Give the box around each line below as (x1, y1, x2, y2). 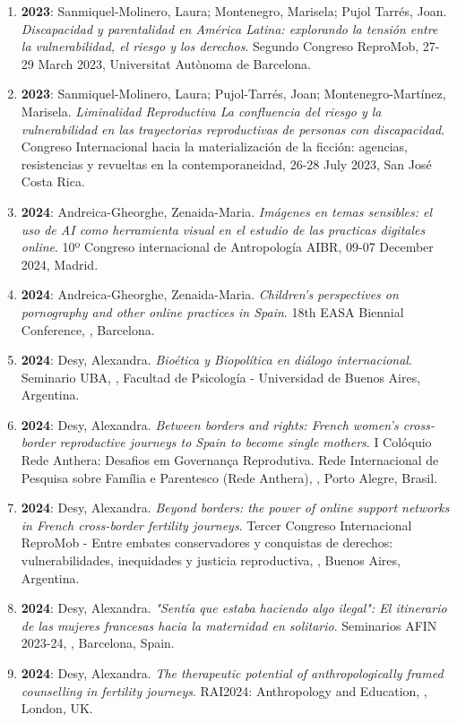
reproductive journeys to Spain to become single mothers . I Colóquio (59, 433, 432, 452)
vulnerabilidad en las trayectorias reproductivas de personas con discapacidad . (21, 119, 445, 138)
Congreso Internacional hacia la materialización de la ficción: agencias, (21, 137, 408, 156)
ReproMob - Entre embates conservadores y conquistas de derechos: (21, 533, 393, 552)
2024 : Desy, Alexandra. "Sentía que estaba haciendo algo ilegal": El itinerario (21, 598, 447, 617)
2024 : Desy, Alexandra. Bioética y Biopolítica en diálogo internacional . (21, 350, 412, 369)
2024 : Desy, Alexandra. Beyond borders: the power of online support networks (21, 498, 450, 517)
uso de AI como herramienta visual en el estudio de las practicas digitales (21, 219, 426, 238)
